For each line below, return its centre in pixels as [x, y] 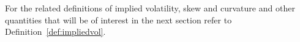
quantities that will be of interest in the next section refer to [118, 19]
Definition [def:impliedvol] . [55, 31]
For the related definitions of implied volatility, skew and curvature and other [150, 8]
